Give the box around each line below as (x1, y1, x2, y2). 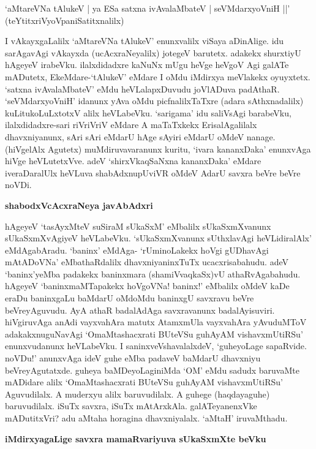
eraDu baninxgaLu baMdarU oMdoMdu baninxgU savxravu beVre (5, 292, 254, 304)
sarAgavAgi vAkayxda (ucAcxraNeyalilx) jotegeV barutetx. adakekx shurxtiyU (5, 46, 301, 59)
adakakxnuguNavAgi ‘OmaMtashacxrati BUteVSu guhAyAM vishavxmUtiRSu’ (5, 327, 303, 340)
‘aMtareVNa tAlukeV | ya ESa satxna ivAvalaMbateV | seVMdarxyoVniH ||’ (5, 2, 290, 14)
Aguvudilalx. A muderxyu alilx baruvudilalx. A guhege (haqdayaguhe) (5, 387, 270, 400)
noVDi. (5, 178, 32, 191)
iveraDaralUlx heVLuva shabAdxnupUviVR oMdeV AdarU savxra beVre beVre (5, 166, 301, 179)
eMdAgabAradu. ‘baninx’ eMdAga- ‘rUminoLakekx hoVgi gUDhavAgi (5, 243, 269, 256)
